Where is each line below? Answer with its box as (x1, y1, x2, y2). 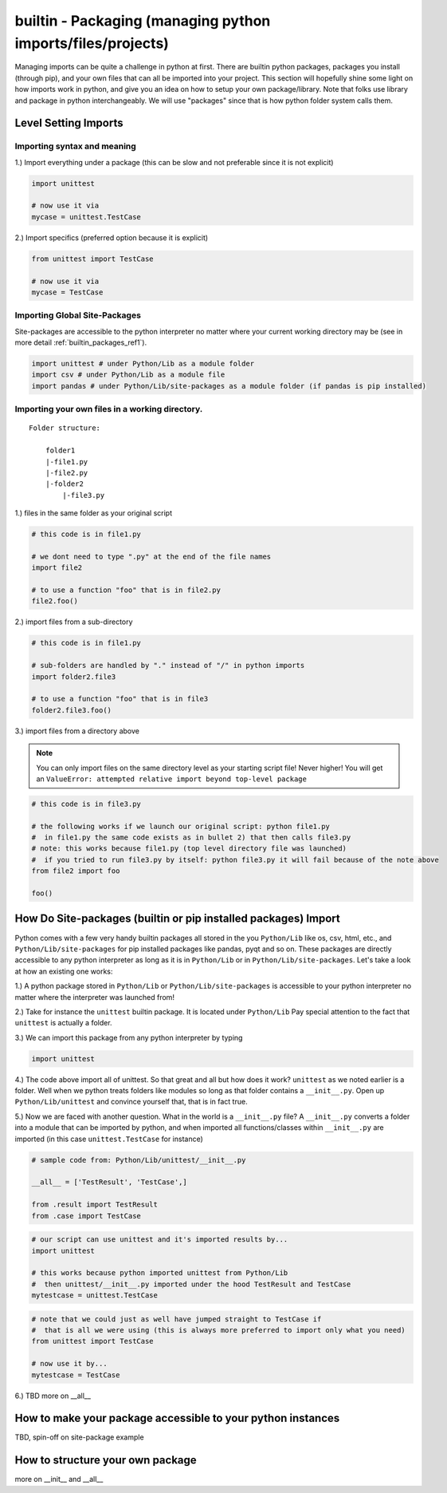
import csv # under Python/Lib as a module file (31, 370, 225, 379)
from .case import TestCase (31, 1211, 141, 1220)
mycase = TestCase (31, 287, 104, 297)
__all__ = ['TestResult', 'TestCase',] (31, 1178, 187, 1187)
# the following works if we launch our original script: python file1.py (31, 822, 331, 831)
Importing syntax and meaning (14, 140, 137, 152)
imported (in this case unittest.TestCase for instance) (14, 1134, 203, 1143)
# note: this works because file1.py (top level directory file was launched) (31, 844, 347, 853)
